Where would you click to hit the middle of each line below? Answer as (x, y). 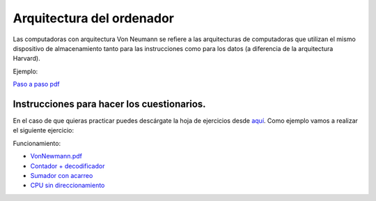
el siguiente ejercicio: (44, 131)
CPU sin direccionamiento (68, 186)
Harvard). (27, 59)
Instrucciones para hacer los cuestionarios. (109, 104)
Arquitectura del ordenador (93, 18)
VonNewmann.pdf (56, 156)
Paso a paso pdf (36, 84)
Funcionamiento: (37, 143)
